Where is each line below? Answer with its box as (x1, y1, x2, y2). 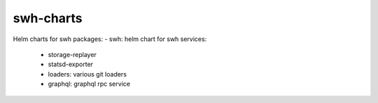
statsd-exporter (48, 60, 94, 69)
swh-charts (13, 10, 83, 26)
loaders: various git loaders (48, 70, 127, 78)
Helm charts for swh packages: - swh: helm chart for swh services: (13, 35, 207, 43)
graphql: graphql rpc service (48, 80, 131, 88)
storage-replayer (48, 50, 97, 58)
